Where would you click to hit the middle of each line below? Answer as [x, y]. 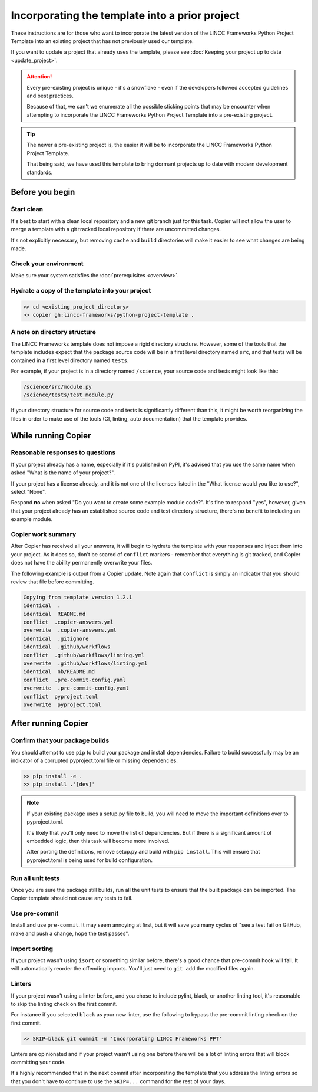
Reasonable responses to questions [63, 452]
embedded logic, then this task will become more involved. [98, 841]
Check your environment [47, 264]
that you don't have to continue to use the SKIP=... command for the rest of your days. [118, 1081]
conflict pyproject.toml [61, 696]
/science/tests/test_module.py [69, 395]
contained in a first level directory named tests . [70, 360]
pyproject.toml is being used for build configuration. [90, 860]
